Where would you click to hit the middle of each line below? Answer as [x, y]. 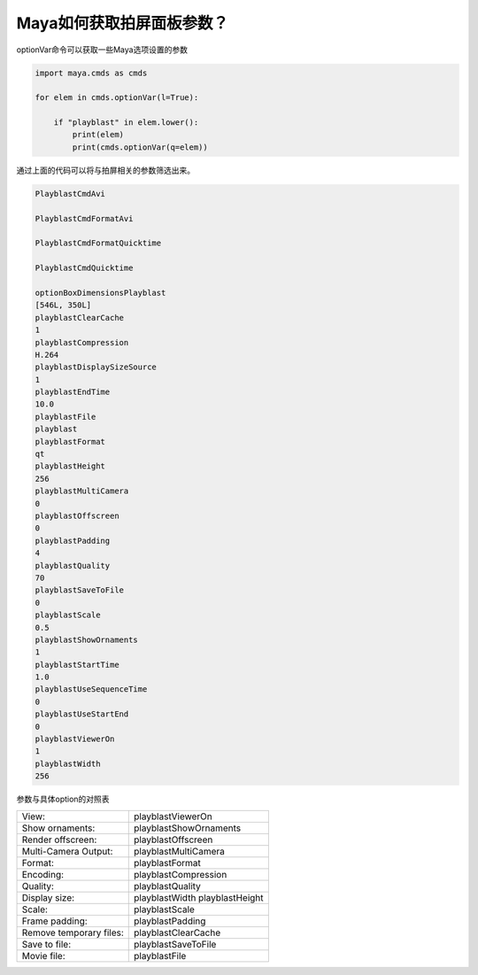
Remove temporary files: [73, 932]
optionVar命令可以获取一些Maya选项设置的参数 [102, 50]
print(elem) [98, 135]
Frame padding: [54, 921]
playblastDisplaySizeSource [96, 367]
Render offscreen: [59, 840]
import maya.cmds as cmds [91, 73]
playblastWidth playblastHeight [199, 897]
